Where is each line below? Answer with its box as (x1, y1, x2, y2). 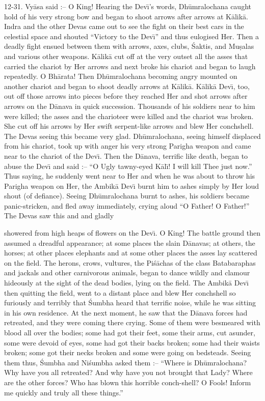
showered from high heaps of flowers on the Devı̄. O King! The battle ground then (4, 227, 261, 238)
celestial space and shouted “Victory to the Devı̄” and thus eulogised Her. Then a (4, 31, 259, 41)
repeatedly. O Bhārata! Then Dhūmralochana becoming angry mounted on (4, 71, 237, 81)
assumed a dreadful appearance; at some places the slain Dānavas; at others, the (4, 237, 255, 248)
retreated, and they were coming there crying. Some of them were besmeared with (4, 317, 260, 328)
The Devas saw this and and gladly (4, 210, 114, 221)
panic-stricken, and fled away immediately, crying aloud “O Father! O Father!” (4, 200, 250, 211)
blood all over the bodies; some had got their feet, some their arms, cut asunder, (4, 327, 255, 337)
